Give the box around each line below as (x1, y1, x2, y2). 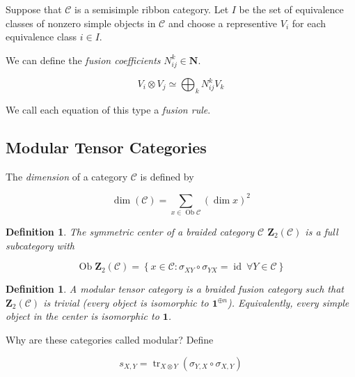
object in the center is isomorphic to (6, 309, 159, 323)
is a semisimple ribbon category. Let (74, 2, 229, 16)
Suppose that (6, 2, 62, 16)
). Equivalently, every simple (228, 295, 349, 309)
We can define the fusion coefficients (6, 52, 161, 67)
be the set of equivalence (239, 2, 344, 16)
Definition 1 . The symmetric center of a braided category (6, 224, 254, 239)
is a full (305, 224, 338, 239)
